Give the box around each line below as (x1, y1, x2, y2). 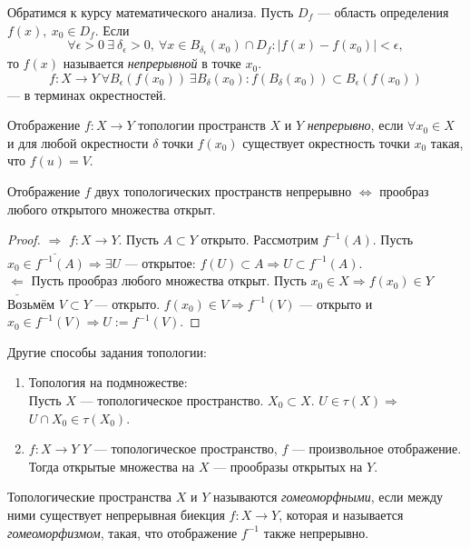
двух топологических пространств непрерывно (94, 182, 352, 201)
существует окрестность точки (242, 133, 410, 152)
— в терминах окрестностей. (7, 85, 167, 104)
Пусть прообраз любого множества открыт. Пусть (31, 271, 307, 290)
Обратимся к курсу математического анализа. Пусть (7, 3, 294, 21)
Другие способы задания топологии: (7, 342, 207, 361)
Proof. (7, 230, 41, 249)
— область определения (317, 3, 449, 21)
